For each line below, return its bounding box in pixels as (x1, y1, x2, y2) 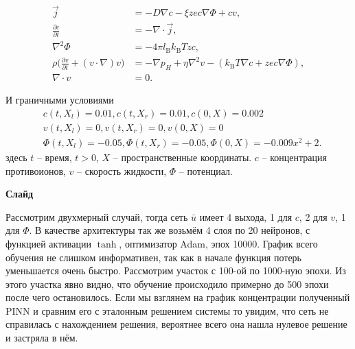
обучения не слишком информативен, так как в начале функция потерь (5, 250, 301, 264)
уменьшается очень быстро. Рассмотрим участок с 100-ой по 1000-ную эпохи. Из (5, 263, 346, 278)
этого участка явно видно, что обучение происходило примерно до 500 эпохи (5, 276, 329, 291)
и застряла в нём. (5, 330, 78, 345)
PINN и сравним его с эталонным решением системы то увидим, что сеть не (5, 303, 329, 317)
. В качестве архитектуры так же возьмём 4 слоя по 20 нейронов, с (29, 223, 310, 237)
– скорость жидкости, (77, 163, 167, 178)
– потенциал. (179, 163, 233, 178)
